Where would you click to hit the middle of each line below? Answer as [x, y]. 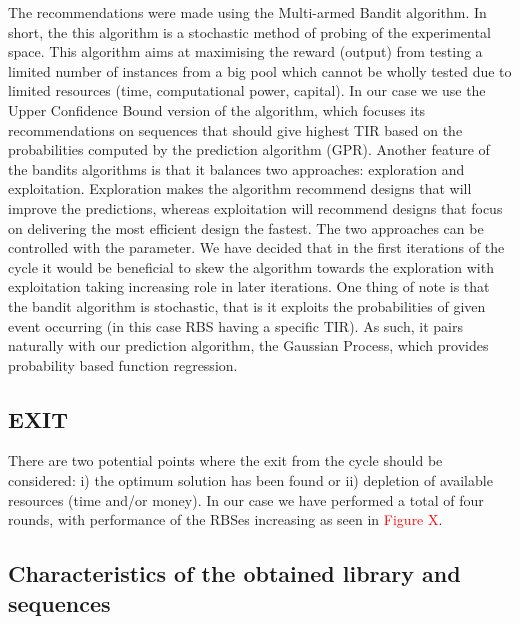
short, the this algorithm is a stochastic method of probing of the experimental [249, 31]
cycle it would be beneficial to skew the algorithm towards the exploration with [251, 266]
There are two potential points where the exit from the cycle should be [225, 460]
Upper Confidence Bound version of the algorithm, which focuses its [217, 109]
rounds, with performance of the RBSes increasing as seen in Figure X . [225, 519]
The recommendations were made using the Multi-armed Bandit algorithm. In [247, 12]
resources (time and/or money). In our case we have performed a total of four [246, 499]
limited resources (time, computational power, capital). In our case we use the [247, 90]
